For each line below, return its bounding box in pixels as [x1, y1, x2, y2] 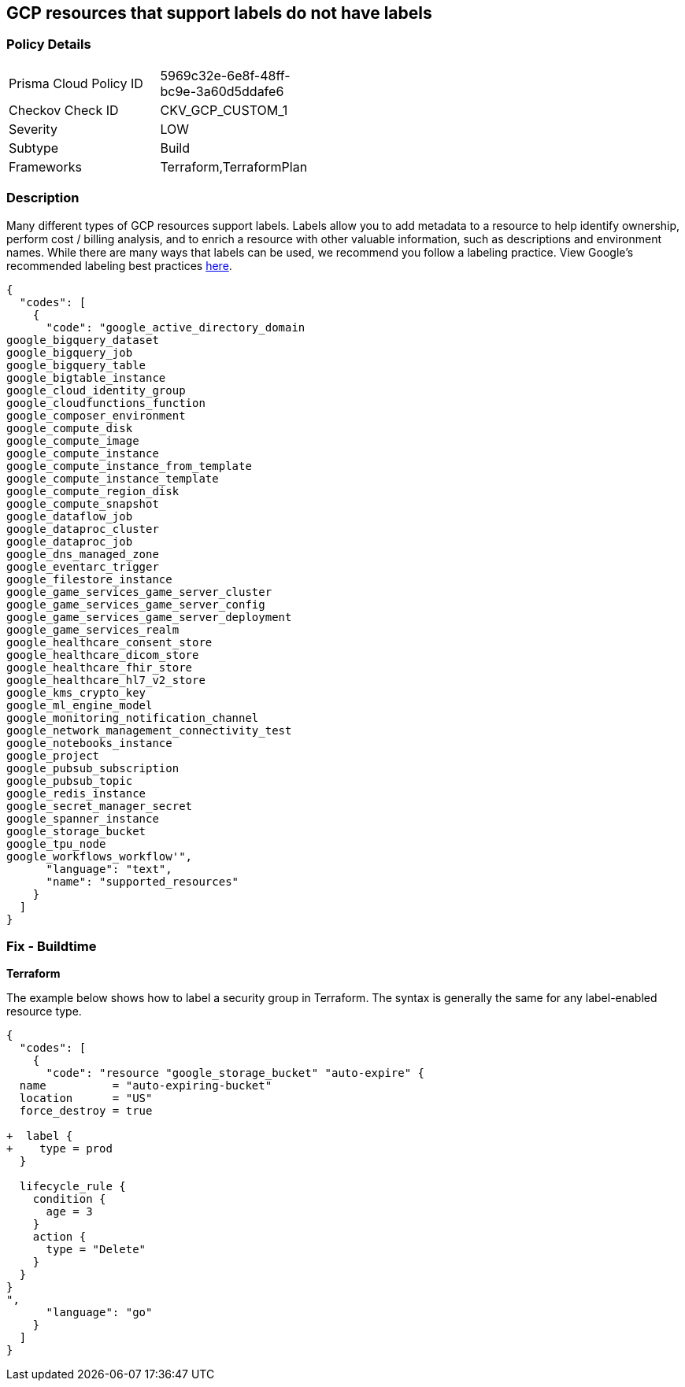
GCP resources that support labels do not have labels [6, 3, 432, 23]
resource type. [6, 1004, 82, 1019]
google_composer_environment [6, 409, 186, 422]
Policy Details [6, 36, 91, 53]
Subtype [9, 139, 59, 156]
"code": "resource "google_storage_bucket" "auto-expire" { [46, 1067, 425, 1080]
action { [32, 1230, 87, 1244]
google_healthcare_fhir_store [6, 660, 193, 674]
